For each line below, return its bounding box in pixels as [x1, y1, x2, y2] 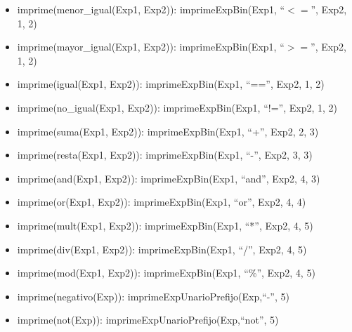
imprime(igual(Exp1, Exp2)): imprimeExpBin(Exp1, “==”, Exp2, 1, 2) [17, 77, 325, 91]
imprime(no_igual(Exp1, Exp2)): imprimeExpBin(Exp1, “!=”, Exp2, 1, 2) [17, 100, 337, 114]
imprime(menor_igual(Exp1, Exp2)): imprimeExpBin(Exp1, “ [17, 2, 285, 16]
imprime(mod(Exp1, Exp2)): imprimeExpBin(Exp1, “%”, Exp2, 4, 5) [17, 265, 315, 280]
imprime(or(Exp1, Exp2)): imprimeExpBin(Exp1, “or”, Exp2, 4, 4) [17, 194, 306, 209]
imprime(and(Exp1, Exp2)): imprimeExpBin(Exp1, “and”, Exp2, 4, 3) [17, 171, 320, 185]
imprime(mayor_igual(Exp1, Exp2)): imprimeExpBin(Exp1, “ [17, 39, 285, 54]
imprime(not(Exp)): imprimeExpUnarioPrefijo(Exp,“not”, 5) [17, 312, 279, 327]
